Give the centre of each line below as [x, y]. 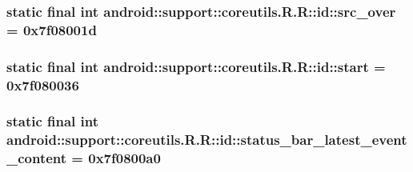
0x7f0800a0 [124, 158]
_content [37, 158]
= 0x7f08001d [52, 29]
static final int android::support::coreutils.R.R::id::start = [196, 66]
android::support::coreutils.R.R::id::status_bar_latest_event [207, 140]
